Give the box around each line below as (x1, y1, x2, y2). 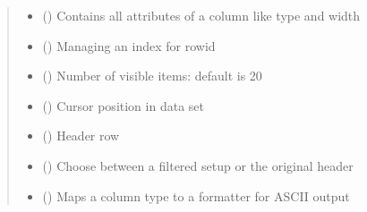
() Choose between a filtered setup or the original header (42, 156, 354, 174)
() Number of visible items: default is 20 (42, 66, 262, 85)
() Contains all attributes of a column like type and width (42, 6, 361, 24)
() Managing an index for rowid (42, 36, 216, 55)
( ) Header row (42, 126, 120, 145)
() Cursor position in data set (42, 96, 204, 114)
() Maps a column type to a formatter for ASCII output (42, 186, 350, 205)
